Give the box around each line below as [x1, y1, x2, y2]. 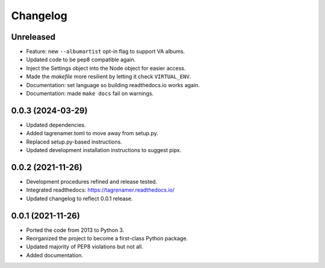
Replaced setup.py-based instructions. [26, 138, 123, 145]
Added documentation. [26, 251, 84, 258]
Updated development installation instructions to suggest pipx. [26, 147, 182, 154]
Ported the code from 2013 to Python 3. [26, 226, 125, 234]
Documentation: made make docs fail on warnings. [26, 90, 154, 97]
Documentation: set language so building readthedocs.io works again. [26, 81, 200, 88]
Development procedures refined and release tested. [26, 178, 158, 185]
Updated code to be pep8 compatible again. [26, 56, 136, 63]
